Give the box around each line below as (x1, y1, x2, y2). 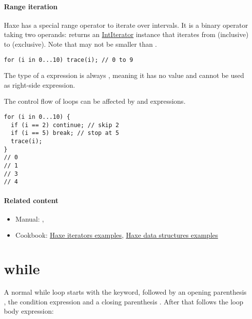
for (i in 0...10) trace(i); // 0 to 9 (4, 56, 133, 63)
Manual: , (15, 213, 44, 224)
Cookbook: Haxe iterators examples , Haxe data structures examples (15, 230, 218, 240)
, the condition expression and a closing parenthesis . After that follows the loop (4, 296, 243, 306)
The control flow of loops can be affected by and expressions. (4, 96, 186, 106)
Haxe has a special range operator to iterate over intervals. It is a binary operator (4, 19, 248, 30)
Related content (4, 195, 58, 205)
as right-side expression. (4, 79, 75, 90)
